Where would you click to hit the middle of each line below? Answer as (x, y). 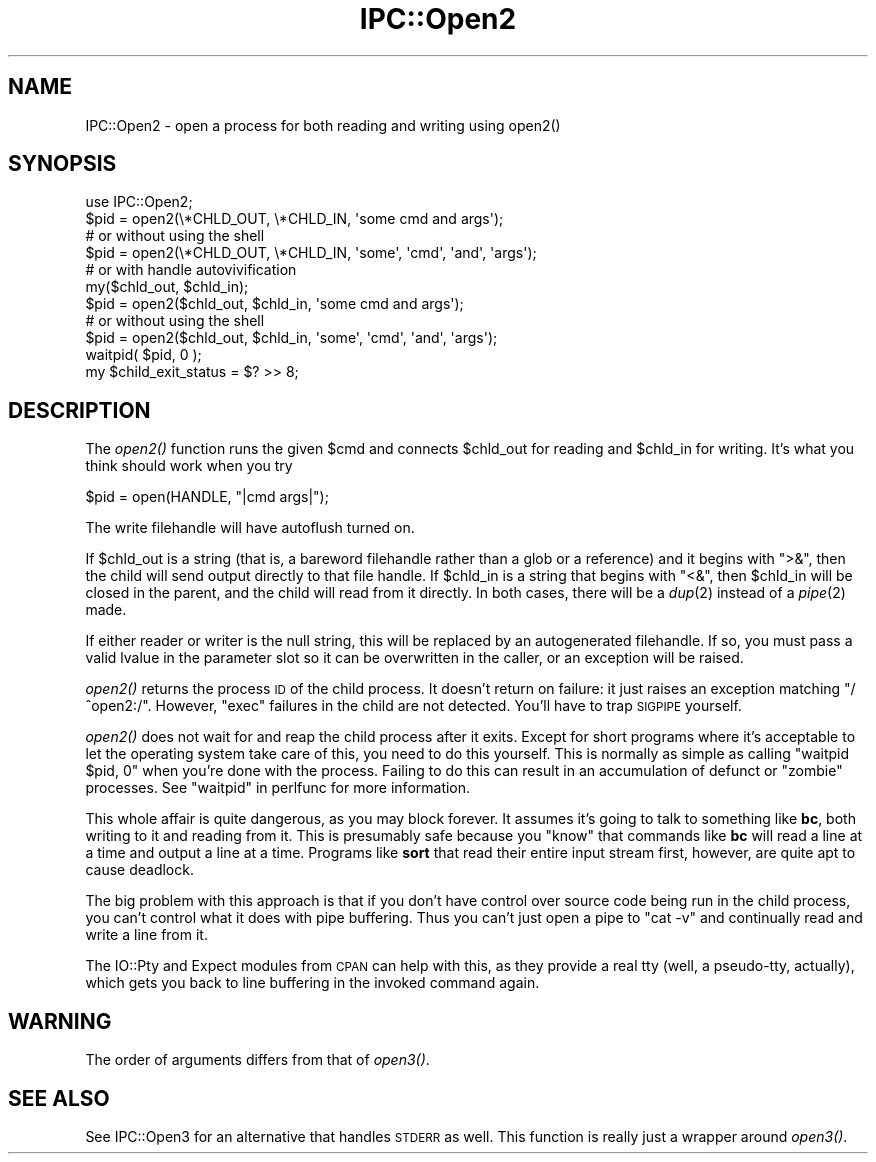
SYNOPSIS (62, 164)
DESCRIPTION (79, 410)
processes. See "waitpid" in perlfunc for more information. (278, 788)
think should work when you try (189, 466)
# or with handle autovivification (191, 270)
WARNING (60, 1021)
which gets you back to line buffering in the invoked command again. (312, 983)
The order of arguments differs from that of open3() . (257, 1060)
